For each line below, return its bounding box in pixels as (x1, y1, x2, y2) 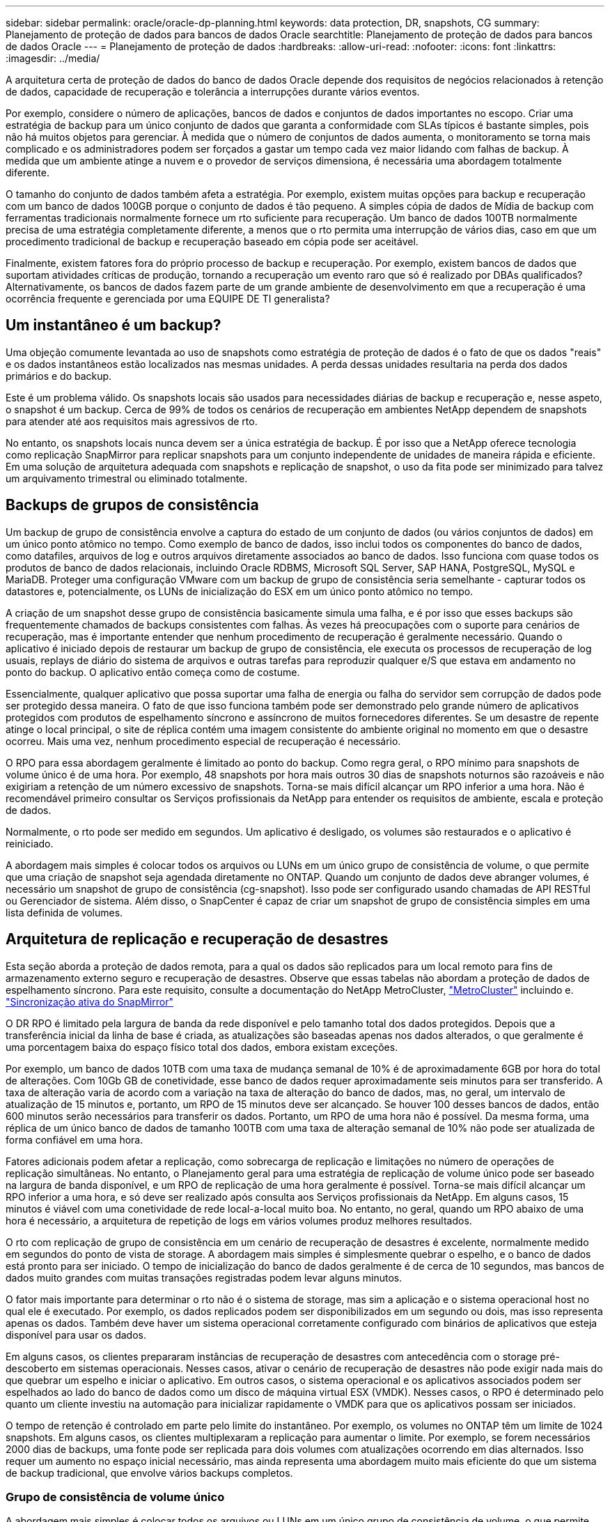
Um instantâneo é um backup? (6, 316, 221, 335)
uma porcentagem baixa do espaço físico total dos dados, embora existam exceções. (6, 1040, 398, 1053)
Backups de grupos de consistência (6, 496, 259, 514)
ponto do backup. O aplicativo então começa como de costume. (6, 666, 300, 678)
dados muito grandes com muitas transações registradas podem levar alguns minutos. (6, 1271, 402, 1284)
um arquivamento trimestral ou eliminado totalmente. (6, 472, 248, 484)
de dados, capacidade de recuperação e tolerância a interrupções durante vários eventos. (6, 86, 420, 98)
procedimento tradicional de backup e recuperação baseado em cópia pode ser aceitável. (6, 236, 419, 247)
